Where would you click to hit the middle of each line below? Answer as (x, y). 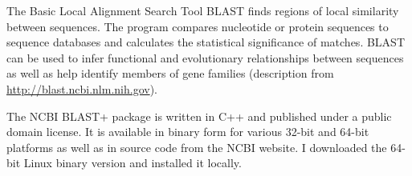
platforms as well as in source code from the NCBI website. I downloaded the (197, 147)
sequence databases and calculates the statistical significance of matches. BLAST (206, 42)
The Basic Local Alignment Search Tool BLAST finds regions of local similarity (203, 10)
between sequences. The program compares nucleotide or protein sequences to (198, 26)
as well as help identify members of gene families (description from (170, 73)
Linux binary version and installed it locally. (133, 163)
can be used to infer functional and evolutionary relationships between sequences (205, 57)
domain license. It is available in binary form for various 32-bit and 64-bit (188, 132)
